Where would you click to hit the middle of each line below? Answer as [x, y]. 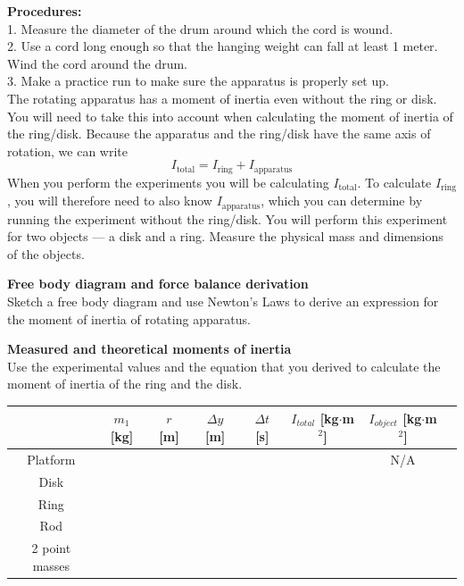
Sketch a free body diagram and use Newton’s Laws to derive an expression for [223, 301]
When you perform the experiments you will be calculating [168, 182]
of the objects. [46, 253]
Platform [51, 459]
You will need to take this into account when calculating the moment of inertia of [230, 116]
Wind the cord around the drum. [97, 63]
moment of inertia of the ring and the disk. [125, 384]
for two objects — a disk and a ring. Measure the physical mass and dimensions [225, 236]
